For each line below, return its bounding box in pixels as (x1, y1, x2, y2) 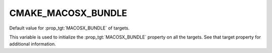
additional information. (9, 41, 56, 47)
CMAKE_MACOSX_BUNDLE (9, 7, 127, 18)
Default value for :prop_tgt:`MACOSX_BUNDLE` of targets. (9, 25, 130, 31)
